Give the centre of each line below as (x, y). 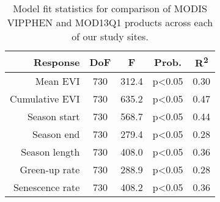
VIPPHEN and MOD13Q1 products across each (110, 22)
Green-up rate (50, 170)
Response (57, 62)
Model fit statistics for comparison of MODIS (110, 8)
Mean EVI (57, 81)
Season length (50, 152)
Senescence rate (46, 187)
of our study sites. (110, 36)
